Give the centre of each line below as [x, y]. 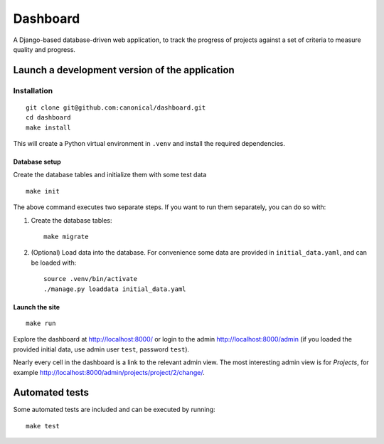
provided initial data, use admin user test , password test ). [101, 349]
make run [41, 323]
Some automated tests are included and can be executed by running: [114, 410]
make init [43, 191]
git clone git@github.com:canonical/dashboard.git [116, 107]
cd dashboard [48, 118]
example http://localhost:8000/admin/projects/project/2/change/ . [109, 372]
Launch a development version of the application [124, 70]
